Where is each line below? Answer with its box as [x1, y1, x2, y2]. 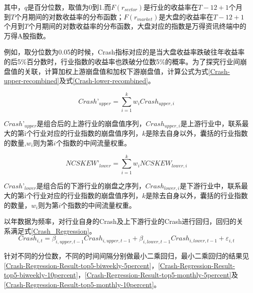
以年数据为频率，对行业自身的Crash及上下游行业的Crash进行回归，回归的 [4, 216, 236, 226]
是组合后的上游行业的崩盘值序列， [36, 118, 146, 128]
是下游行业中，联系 [180, 180, 241, 190]
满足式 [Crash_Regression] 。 [10, 225, 96, 236]
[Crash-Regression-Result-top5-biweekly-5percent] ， [4, 260, 158, 270]
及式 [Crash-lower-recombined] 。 [59, 75, 155, 86]
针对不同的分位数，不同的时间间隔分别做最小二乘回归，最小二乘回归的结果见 [4, 251, 249, 261]
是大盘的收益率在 [159, 11, 214, 21]
